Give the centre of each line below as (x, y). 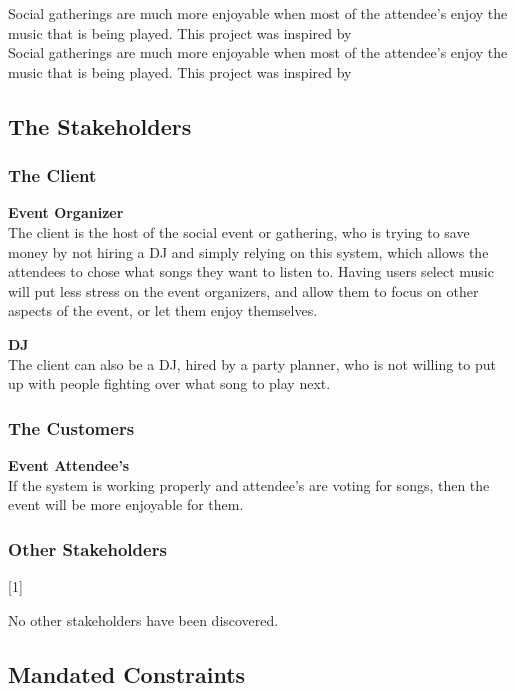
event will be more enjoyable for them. (126, 504)
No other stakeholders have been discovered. (143, 619)
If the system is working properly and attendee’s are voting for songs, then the (249, 484)
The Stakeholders (100, 125)
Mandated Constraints (127, 673)
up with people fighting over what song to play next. (169, 383)
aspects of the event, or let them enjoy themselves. (163, 310)
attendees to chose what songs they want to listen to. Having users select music (251, 271)
